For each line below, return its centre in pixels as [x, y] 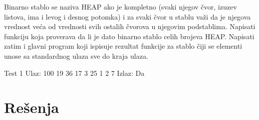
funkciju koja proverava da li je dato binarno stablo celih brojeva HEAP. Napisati [129, 36]
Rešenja [32, 107]
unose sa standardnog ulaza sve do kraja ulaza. [76, 55]
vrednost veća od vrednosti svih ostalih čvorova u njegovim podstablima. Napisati [130, 26]
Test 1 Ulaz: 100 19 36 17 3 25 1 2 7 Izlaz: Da [74, 73]
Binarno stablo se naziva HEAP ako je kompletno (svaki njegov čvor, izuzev [120, 7]
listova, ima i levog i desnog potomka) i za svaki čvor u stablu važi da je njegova [127, 16]
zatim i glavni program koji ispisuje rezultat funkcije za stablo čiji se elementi [123, 46]
